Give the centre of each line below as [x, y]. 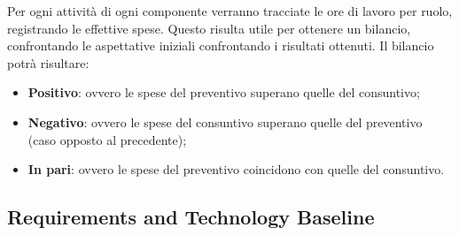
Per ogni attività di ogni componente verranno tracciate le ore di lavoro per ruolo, [230, 11]
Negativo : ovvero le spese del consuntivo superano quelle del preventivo [225, 121]
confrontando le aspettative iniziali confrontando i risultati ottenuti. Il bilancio [221, 45]
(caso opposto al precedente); [107, 139]
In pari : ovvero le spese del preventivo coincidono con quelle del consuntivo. [236, 169]
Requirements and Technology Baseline [191, 217]
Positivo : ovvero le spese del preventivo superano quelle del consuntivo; [224, 92]
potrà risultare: [48, 62]
